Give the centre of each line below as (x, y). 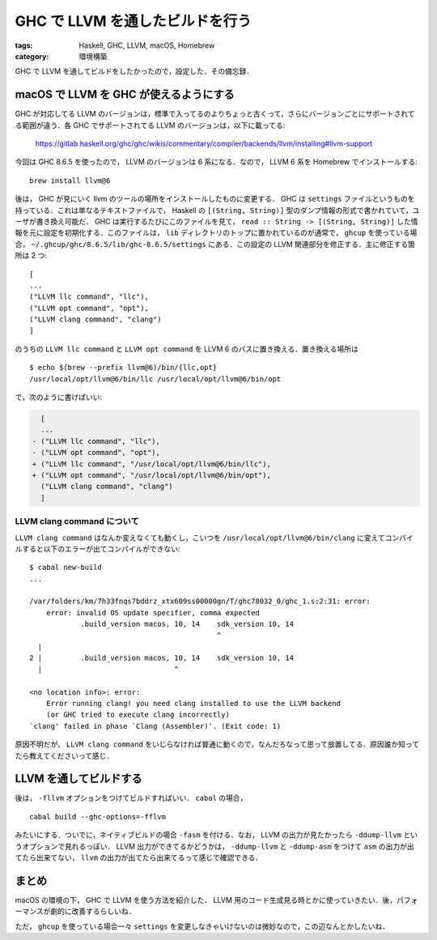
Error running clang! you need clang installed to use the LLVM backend (193, 703)
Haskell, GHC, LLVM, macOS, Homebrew (147, 45)
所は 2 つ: (31, 256)
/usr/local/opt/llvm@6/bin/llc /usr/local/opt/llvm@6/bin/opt (155, 379)
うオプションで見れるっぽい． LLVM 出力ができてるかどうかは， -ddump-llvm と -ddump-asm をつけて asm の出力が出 (214, 846)
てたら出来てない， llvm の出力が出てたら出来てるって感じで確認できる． (139, 857)
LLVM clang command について (77, 521)
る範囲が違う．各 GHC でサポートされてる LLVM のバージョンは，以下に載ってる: (150, 125)
